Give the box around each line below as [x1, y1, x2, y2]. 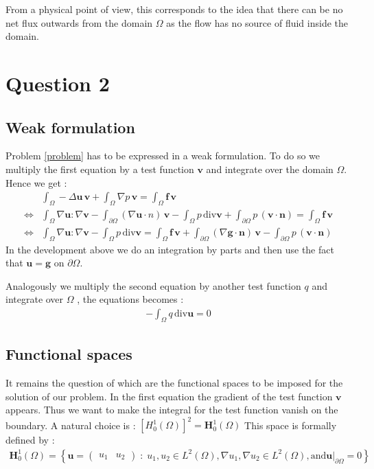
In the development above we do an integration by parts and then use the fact [5, 242, 334, 256]
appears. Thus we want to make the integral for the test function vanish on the [5, 402, 338, 417]
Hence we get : [5, 175, 67, 190]
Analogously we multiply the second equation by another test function [5, 278, 301, 293]
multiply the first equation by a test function [5, 161, 194, 176]
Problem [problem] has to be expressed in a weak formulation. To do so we [5, 148, 320, 163]
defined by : [5, 433, 55, 447]
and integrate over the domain [206, 161, 334, 176]
